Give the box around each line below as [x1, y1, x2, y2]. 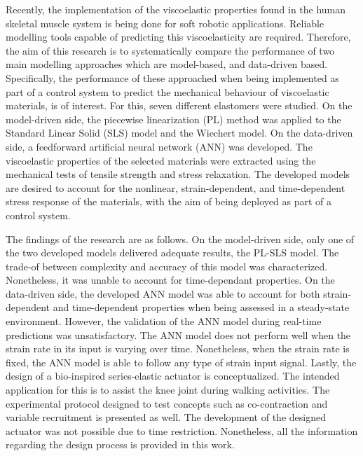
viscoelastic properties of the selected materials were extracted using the [6, 153, 316, 167]
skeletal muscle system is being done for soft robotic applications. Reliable [6, 15, 324, 30]
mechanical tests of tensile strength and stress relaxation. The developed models [6, 167, 350, 181]
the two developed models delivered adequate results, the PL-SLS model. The [6, 245, 339, 260]
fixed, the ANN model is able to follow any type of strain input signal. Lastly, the [6, 354, 357, 369]
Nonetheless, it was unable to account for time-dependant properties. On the [6, 272, 335, 287]
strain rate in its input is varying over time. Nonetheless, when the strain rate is [6, 341, 350, 356]
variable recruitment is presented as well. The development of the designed [6, 410, 326, 424]
